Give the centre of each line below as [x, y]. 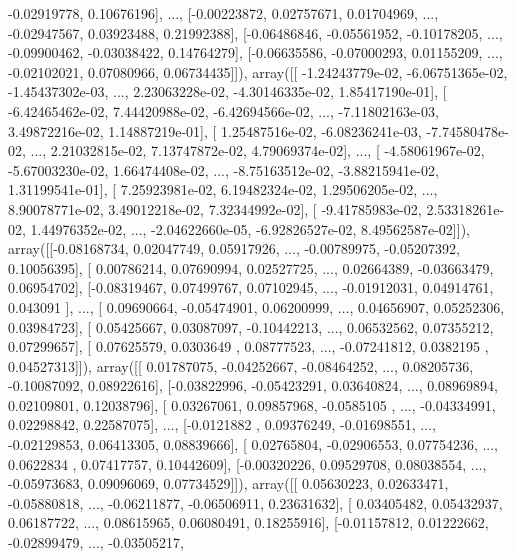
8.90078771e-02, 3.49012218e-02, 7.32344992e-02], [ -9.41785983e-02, [215, 208]
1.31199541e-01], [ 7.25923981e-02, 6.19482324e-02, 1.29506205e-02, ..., [223, 189]
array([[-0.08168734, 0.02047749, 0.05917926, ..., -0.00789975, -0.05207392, [234, 248]
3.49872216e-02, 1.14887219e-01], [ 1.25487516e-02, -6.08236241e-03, [215, 130]
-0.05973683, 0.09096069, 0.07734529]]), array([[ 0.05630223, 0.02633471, [228, 483]
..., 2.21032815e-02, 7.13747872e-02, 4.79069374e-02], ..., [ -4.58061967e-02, [257, 150]
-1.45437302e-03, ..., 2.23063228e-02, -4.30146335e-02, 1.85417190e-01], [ [227, 91]
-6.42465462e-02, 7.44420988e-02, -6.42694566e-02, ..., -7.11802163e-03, [223, 110]
